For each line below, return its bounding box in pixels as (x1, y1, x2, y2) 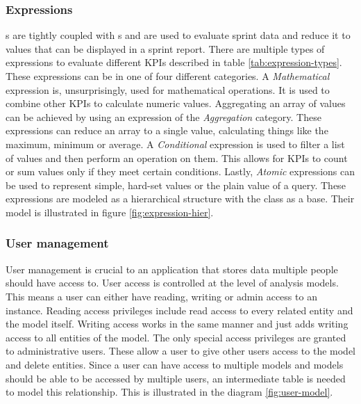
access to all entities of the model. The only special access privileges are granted (6, 330, 346, 344)
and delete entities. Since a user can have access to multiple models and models (6, 357, 344, 371)
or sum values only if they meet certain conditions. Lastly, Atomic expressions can (6, 164, 355, 179)
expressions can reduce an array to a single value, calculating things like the (6, 123, 328, 138)
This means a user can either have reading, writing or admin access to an (6, 289, 317, 303)
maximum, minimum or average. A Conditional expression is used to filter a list (6, 136, 345, 151)
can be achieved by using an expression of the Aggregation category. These (6, 109, 321, 124)
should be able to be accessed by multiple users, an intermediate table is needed (6, 371, 346, 385)
